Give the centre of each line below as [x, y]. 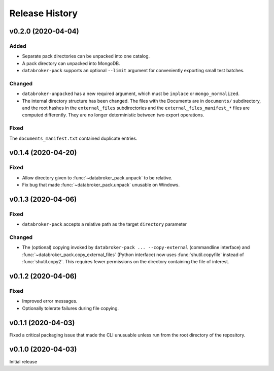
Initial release [23, 361]
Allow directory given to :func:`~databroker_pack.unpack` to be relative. [97, 177]
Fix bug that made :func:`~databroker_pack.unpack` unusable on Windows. [101, 185]
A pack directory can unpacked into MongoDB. [71, 63]
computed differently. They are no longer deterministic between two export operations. [113, 115]
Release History [44, 13]
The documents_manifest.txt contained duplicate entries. [73, 138]
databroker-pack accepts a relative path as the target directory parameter [105, 224]
